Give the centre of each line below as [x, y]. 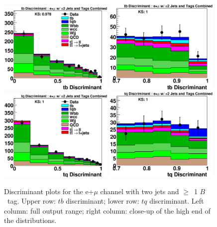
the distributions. [30, 220]
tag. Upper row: [31, 201]
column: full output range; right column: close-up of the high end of [107, 210]
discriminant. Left [177, 201]
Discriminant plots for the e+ [49, 191]
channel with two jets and [140, 191]
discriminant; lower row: [103, 201]
